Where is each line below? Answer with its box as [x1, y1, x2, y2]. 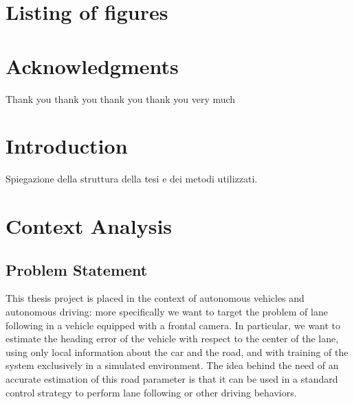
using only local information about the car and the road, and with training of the [5, 344, 349, 359]
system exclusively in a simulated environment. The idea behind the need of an [5, 358, 339, 372]
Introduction [5, 132, 128, 160]
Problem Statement [5, 259, 148, 280]
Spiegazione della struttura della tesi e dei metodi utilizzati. [5, 171, 258, 186]
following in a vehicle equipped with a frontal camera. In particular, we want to [5, 318, 341, 332]
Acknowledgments [5, 51, 179, 80]
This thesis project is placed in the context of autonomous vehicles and [5, 291, 305, 305]
